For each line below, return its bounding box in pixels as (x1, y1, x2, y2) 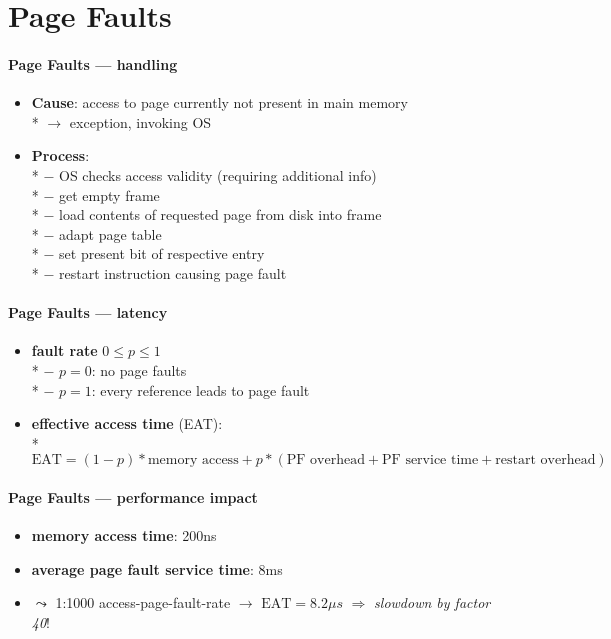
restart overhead (495, 453, 596, 468)
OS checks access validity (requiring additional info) (59, 164, 377, 185)
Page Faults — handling (8, 53, 178, 74)
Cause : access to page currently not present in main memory (31, 92, 408, 113)
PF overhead (286, 453, 365, 468)
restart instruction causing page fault (59, 262, 287, 283)
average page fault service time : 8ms (31, 558, 283, 579)
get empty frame (59, 184, 160, 205)
